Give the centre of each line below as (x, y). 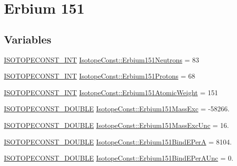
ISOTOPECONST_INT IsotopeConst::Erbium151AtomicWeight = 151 (111, 92)
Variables (28, 39)
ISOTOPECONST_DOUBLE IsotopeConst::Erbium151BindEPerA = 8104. (118, 141)
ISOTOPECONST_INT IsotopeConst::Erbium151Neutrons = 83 (102, 59)
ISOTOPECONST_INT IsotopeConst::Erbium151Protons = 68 (100, 76)
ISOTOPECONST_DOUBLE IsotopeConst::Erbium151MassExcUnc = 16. (117, 125)
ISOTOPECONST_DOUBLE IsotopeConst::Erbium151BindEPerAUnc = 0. (119, 158)
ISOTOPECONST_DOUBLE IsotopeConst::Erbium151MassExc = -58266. (117, 109)
